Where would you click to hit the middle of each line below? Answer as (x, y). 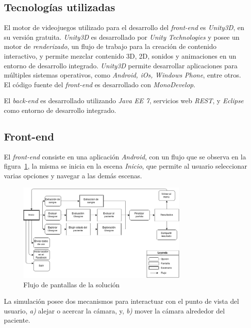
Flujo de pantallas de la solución (72, 285)
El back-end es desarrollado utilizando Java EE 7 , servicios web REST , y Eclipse (124, 101)
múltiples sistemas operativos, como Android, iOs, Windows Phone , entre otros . (123, 75)
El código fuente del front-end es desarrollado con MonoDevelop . (100, 84)
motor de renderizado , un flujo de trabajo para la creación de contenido (110, 46)
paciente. (17, 320)
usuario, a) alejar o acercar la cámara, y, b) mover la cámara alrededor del (114, 310)
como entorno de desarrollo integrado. (60, 110)
